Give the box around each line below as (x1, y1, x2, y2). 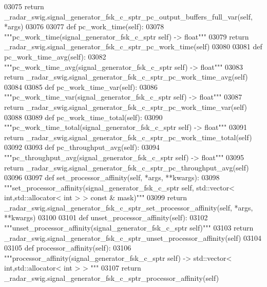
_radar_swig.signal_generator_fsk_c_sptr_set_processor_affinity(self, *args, (4, 202, 253, 213)
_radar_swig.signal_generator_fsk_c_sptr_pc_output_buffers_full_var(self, (4, 11, 253, 22)
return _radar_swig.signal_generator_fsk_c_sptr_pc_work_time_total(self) (4, 131, 252, 142)
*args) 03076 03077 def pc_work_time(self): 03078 (4, 21, 164, 32)
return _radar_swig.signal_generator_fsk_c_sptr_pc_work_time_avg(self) (4, 71, 248, 82)
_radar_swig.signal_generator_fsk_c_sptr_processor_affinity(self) (4, 273, 219, 283)
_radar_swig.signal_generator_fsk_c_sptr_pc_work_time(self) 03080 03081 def (4, 41, 262, 52)
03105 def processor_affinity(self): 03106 (4, 242, 131, 253)
